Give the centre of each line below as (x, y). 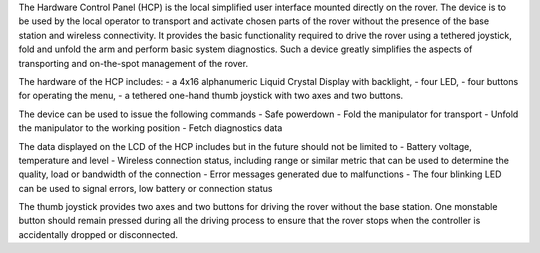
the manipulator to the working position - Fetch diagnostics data (150, 128)
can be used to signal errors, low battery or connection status (145, 188)
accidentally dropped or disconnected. (98, 234)
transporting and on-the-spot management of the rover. (133, 63)
